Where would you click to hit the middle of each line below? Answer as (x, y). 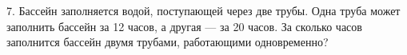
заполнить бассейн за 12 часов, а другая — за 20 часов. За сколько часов (184, 26)
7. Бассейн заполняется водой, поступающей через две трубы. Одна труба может (203, 10)
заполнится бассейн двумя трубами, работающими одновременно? (168, 42)
